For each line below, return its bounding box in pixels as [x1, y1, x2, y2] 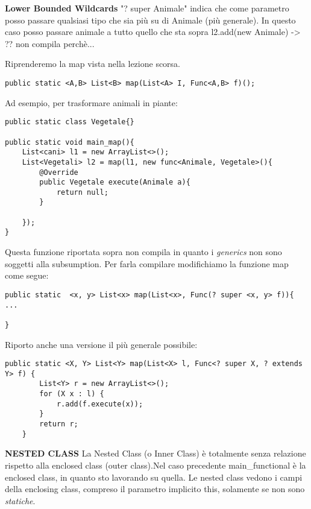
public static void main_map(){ [5, 138, 134, 147]
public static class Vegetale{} [5, 118, 134, 127]
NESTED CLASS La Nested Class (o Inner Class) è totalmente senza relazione [5, 447, 306, 460]
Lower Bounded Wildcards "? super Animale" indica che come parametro [5, 2, 289, 14]
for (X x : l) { [39, 390, 104, 399]
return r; [39, 420, 78, 429]
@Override [39, 168, 78, 177]
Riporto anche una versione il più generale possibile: [5, 338, 198, 350]
